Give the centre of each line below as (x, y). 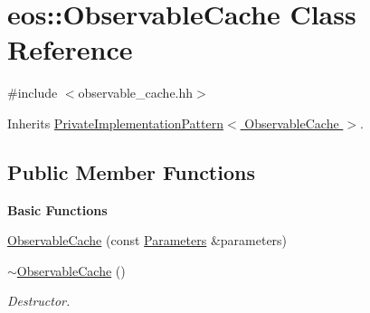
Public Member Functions (131, 171)
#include (33, 93)
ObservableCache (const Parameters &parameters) (147, 240)
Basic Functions (57, 209)
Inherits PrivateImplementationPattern (115, 123)
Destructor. (39, 301)
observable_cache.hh (136, 93)
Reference (70, 49)
